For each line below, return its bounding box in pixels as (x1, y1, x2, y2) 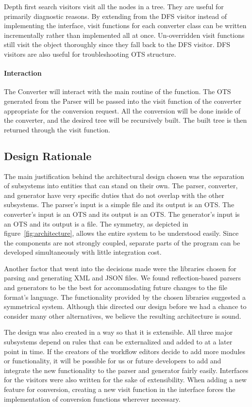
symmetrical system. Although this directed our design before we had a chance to (4, 301, 247, 311)
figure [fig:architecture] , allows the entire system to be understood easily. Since (4, 228, 239, 238)
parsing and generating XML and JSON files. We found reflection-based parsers (4, 273, 241, 283)
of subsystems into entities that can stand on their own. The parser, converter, (4, 180, 238, 191)
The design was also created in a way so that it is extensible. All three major (4, 327, 233, 337)
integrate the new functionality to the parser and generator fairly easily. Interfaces (4, 365, 249, 375)
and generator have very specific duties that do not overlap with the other (4, 190, 224, 200)
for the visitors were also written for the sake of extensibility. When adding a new (4, 374, 247, 385)
